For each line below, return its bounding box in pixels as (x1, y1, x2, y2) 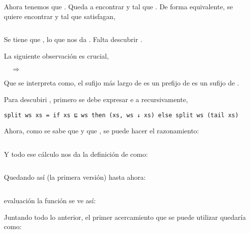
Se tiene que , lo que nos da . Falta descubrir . (4, 34, 142, 44)
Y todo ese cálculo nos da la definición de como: (4, 148, 148, 159)
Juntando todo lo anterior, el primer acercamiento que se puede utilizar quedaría (4, 212, 246, 222)
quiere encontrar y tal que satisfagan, (4, 11, 115, 21)
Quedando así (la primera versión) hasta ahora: (4, 172, 146, 182)
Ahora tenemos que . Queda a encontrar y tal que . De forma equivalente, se (4, 1, 233, 11)
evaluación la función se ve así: (4, 195, 96, 205)
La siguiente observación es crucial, (4, 50, 109, 61)
